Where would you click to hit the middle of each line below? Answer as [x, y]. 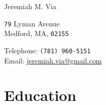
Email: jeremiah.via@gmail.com [53, 60]
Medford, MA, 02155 [37, 33]
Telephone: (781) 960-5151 [47, 50]
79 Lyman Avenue [32, 23]
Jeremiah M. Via [30, 6]
